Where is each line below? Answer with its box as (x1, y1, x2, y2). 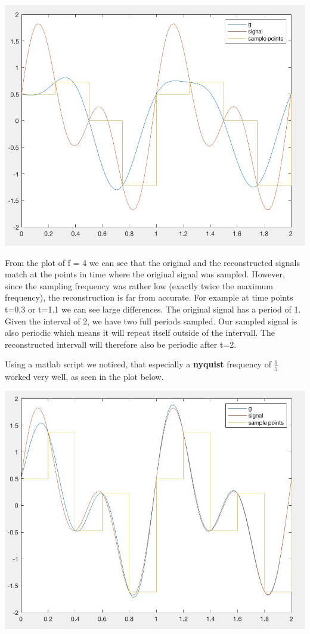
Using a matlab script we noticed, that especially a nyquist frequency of (5, 358, 271, 370)
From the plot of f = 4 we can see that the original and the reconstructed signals (5, 256, 300, 268)
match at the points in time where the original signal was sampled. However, (5, 268, 285, 280)
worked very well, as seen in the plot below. (5, 370, 164, 382)
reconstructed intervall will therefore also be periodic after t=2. (5, 338, 237, 350)
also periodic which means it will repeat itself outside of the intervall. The (5, 326, 275, 339)
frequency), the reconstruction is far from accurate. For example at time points (5, 291, 293, 304)
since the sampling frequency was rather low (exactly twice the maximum (5, 279, 273, 292)
